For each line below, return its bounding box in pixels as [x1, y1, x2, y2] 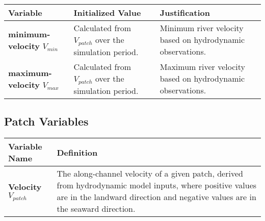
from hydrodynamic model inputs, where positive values [57, 179, 257, 191]
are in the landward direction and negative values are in [57, 191, 256, 203]
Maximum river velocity [160, 61, 245, 73]
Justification [160, 7, 210, 18]
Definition [57, 146, 98, 158]
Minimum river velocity [160, 22, 244, 34]
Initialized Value [73, 7, 141, 18]
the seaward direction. [57, 203, 136, 215]
